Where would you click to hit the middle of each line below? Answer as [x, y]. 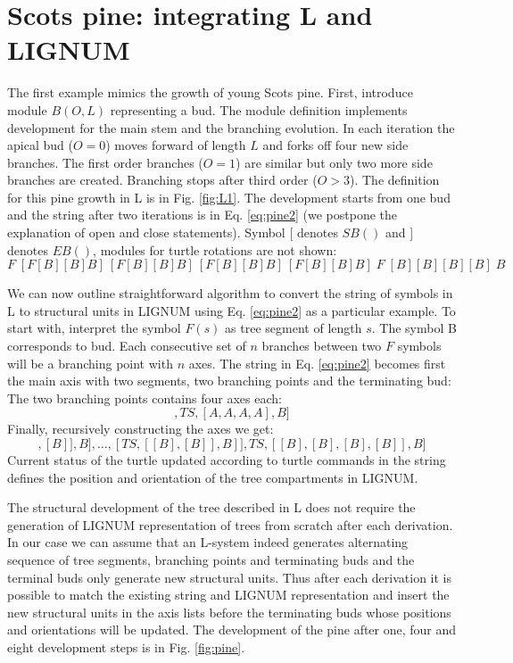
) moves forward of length [176, 145]
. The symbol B [414, 328]
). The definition [394, 180]
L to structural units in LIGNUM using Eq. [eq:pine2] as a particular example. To [232, 310]
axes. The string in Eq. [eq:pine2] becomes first [317, 363]
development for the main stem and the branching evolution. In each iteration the [231, 127]
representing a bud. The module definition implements [259, 109]
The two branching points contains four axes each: [145, 398]
